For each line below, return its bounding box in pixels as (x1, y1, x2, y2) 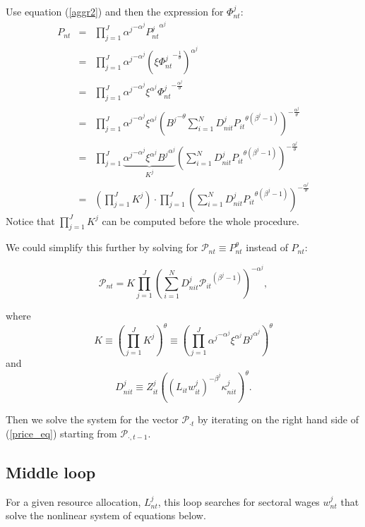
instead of (246, 240, 288, 255)
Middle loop (6, 461, 96, 483)
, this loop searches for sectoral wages (157, 494, 320, 509)
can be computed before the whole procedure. (102, 213, 299, 228)
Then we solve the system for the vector (6, 412, 179, 427)
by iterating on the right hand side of (197, 412, 359, 427)
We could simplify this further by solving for (6, 240, 198, 255)
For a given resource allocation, (6, 494, 141, 509)
